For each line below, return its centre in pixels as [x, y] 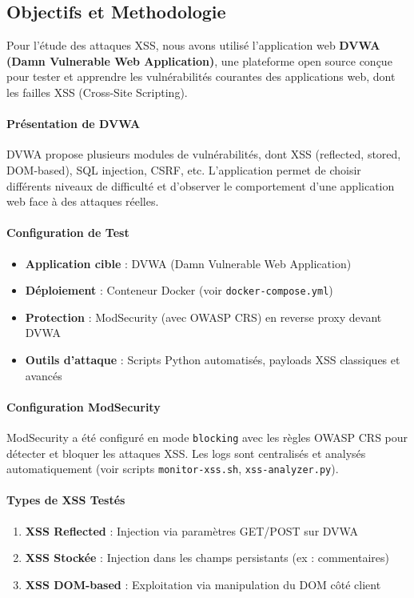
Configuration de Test [68, 233]
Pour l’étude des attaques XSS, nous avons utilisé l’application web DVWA [193, 45]
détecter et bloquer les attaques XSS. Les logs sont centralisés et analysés [186, 453]
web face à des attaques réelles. [83, 201]
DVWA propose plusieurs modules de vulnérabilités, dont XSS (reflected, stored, [204, 154]
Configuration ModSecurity [84, 406]
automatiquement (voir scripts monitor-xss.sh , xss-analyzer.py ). [173, 469]
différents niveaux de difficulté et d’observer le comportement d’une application [201, 185]
